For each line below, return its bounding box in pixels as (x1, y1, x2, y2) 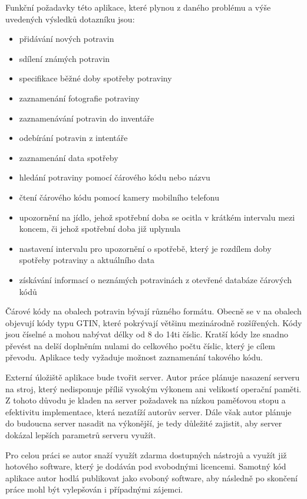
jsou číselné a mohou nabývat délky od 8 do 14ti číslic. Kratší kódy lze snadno (5, 328, 288, 340)
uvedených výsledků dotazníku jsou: (5, 12, 135, 25)
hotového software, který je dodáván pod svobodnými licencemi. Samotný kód (5, 460, 286, 472)
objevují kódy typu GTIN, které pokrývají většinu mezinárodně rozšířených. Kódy (5, 316, 302, 329)
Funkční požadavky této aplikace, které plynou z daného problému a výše (5, 1, 271, 13)
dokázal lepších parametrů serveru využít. (5, 429, 156, 441)
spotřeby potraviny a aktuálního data (19, 254, 155, 266)
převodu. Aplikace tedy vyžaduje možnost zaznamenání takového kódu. (5, 351, 263, 363)
